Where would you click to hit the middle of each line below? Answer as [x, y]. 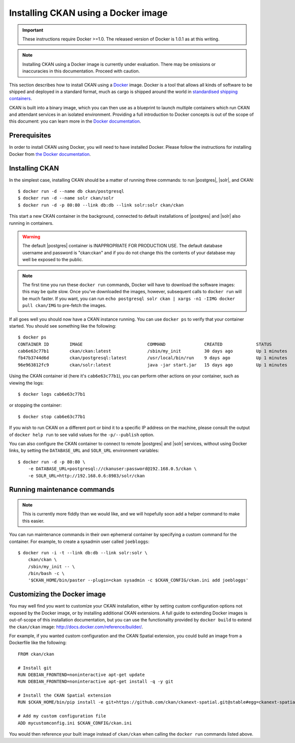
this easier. [33, 521]
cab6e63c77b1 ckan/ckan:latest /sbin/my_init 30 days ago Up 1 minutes [153, 351]
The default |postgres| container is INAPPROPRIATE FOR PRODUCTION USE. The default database [122, 246]
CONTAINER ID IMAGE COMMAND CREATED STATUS [145, 344]
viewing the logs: [26, 383]
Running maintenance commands [62, 490]
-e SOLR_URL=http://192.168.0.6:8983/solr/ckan [86, 476]
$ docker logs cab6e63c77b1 [52, 394]
